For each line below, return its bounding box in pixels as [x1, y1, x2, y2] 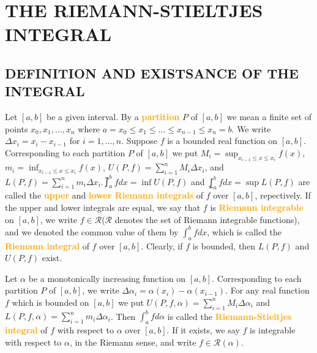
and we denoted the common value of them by [5, 225, 179, 238]
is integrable [249, 324, 296, 336]
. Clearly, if [141, 239, 183, 252]
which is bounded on [12, 295, 89, 308]
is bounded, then [192, 239, 256, 252]
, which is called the [207, 225, 282, 238]
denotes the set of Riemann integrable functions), [114, 213, 300, 226]
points [5, 122, 28, 135]
